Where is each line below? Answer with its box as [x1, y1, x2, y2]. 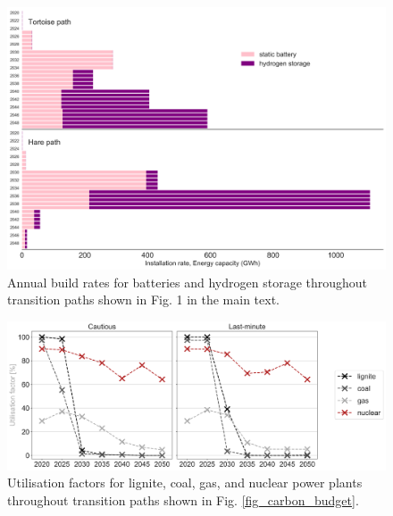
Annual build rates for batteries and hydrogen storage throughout [7, 272, 368, 291]
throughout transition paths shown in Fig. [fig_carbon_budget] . [7, 490, 359, 509]
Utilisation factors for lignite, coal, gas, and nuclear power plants [7, 473, 363, 492]
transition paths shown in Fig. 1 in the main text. [7, 290, 280, 309]
